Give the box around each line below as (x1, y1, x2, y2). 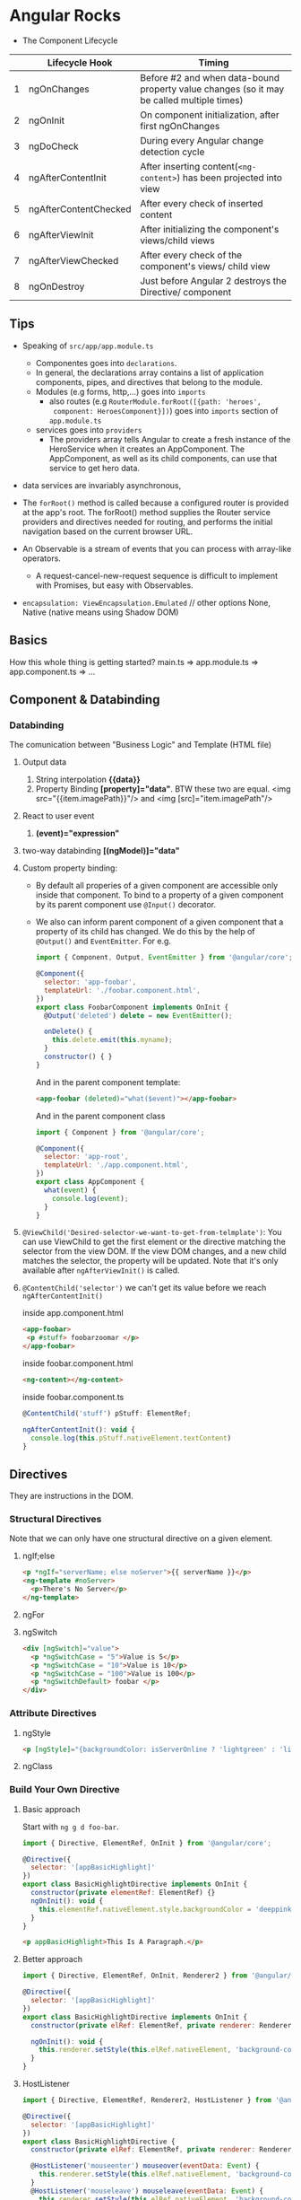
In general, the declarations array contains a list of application (35, 367, 264, 378)
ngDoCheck (28, 140, 79, 153)
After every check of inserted (140, 197, 263, 209)
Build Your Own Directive (9, 1784, 121, 1796)
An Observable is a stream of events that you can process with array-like (21, 543, 292, 554)
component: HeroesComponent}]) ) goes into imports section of (53, 405, 279, 416)
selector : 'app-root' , (43, 1153, 129, 1161)
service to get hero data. (48, 462, 141, 473)
